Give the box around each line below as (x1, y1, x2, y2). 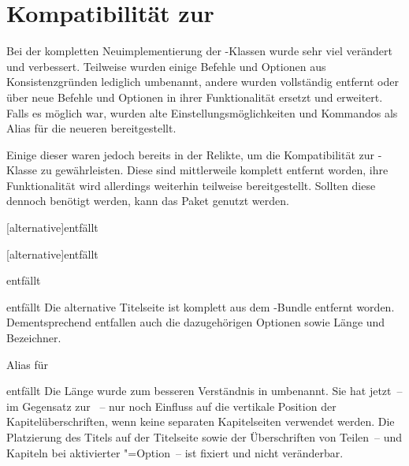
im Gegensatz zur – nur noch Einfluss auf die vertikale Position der (6, 397, 336, 414)
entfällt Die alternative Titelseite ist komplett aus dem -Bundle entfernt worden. (6, 298, 395, 315)
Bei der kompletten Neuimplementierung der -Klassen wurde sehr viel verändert (6, 43, 392, 59)
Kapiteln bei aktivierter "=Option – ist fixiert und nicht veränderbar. (6, 444, 344, 460)
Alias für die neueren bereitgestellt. (6, 120, 177, 136)
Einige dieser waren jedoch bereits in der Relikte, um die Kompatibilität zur (6, 146, 375, 162)
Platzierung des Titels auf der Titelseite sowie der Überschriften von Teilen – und (6, 429, 403, 445)
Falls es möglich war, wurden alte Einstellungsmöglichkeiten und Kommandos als (6, 104, 398, 121)
